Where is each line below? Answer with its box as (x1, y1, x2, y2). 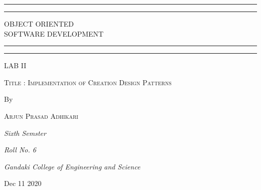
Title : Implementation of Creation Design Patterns (4, 77, 172, 87)
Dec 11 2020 (4, 178, 42, 188)
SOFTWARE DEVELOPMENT (4, 28, 104, 39)
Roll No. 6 (4, 144, 36, 155)
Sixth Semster (4, 127, 46, 138)
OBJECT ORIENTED (4, 19, 74, 29)
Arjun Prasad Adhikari (4, 110, 78, 121)
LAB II (4, 60, 27, 71)
